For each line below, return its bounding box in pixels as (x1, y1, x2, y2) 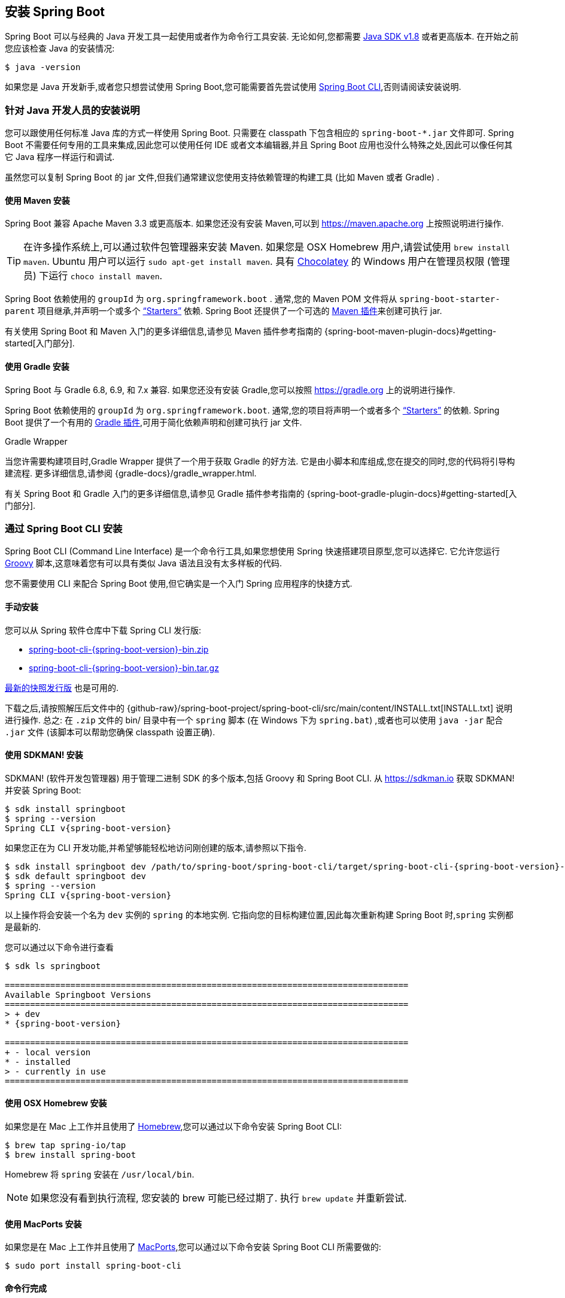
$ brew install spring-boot (5, 1150, 136, 1160)
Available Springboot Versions (5, 989, 151, 1000)
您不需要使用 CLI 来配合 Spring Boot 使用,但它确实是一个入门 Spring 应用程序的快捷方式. (5, 578, 353, 589)
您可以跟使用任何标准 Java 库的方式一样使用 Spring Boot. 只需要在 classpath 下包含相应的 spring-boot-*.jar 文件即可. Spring (5, 128, 514, 138)
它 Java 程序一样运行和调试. (5, 152, 115, 162)
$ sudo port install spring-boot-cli (5, 1261, 182, 1271)
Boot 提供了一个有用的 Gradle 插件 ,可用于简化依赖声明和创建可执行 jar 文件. (5, 416, 302, 427)
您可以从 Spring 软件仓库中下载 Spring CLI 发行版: (5, 624, 202, 635)
